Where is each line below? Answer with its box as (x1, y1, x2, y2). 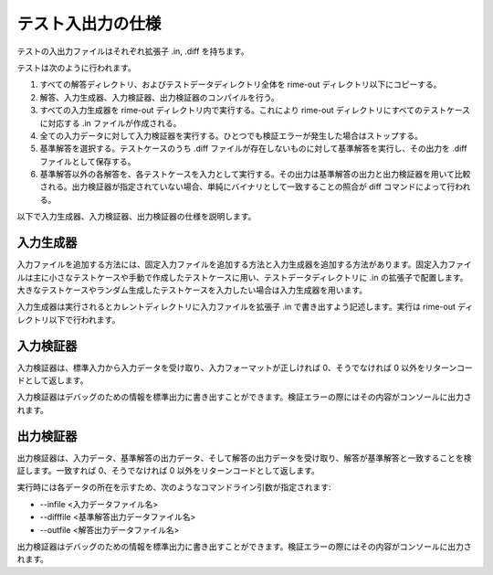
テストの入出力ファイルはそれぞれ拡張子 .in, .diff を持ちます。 (16, 46, 249, 57)
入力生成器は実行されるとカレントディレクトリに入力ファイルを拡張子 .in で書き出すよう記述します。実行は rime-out (16, 302, 456, 313)
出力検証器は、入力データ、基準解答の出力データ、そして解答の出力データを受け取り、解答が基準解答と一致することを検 (16, 453, 472, 463)
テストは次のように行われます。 (16, 62, 136, 73)
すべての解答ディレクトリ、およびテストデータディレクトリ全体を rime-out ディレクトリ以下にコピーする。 (39, 79, 442, 91)
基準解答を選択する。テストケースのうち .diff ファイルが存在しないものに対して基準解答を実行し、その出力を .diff (39, 143, 467, 154)
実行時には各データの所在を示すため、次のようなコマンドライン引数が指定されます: (16, 482, 332, 493)
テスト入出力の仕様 (16, 14, 162, 34)
